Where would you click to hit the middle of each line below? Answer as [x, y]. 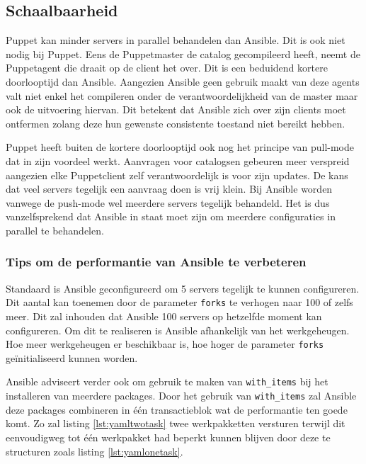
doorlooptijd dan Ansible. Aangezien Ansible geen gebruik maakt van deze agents [183, 81]
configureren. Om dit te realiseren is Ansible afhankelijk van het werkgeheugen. [178, 330]
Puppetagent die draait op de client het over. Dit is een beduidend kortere [167, 68]
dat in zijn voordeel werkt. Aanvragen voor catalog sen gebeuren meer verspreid [178, 160]
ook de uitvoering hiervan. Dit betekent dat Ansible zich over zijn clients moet [176, 109]
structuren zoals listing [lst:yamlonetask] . [95, 451]
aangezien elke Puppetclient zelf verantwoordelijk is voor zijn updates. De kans [177, 175]
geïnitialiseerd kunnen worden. [72, 357]
